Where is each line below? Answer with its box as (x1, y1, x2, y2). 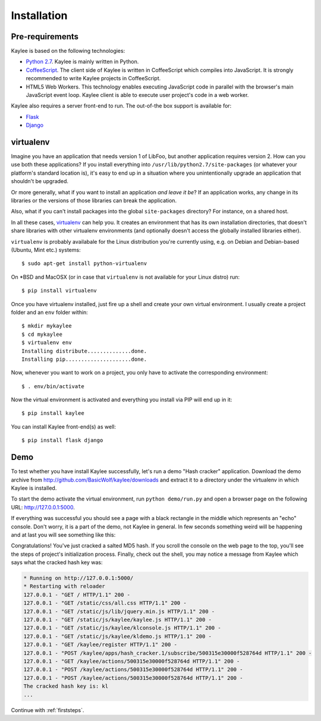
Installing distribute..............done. (21, 348, 147, 354)
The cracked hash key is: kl (23, 683, 109, 689)
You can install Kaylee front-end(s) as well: (11, 423, 116, 430)
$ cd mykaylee (21, 330, 62, 338)
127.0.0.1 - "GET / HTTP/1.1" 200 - (23, 591, 131, 598)
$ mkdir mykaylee (21, 323, 72, 329)
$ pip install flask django (21, 437, 103, 444)
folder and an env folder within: (11, 308, 89, 316)
